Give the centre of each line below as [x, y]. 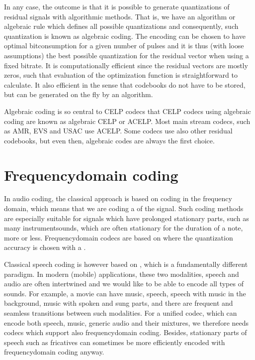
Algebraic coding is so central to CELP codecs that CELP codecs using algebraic [127, 111]
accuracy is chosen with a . [45, 247]
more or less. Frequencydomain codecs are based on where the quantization [119, 237]
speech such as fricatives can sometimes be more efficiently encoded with [115, 342]
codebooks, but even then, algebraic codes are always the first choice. [109, 140]
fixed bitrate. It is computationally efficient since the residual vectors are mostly [126, 65]
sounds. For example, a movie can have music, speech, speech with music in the [125, 293]
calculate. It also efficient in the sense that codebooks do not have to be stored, [125, 84]
